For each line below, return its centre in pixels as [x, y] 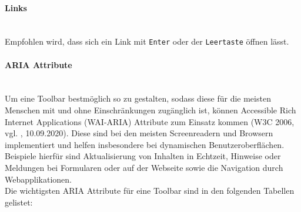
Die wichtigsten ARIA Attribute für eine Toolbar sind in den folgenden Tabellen [150, 191]
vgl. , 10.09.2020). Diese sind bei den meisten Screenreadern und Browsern [139, 133]
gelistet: [19, 202]
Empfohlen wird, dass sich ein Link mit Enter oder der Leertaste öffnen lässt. [147, 41]
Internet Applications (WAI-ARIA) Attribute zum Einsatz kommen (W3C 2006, [150, 121]
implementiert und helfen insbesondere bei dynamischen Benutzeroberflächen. [145, 144]
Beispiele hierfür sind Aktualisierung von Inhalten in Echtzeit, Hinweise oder [143, 156]
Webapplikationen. [38, 179]
